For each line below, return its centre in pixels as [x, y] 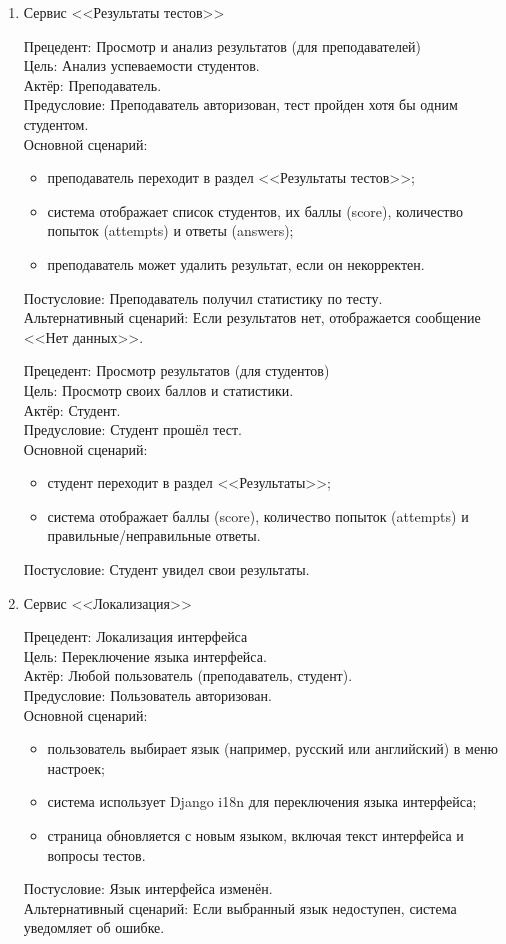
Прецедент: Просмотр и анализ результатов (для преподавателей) [222, 45]
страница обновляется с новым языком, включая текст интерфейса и [255, 835]
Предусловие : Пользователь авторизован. [147, 695]
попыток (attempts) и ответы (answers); [170, 230]
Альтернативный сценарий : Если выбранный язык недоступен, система [240, 907]
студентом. [56, 123]
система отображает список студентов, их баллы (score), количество [255, 210]
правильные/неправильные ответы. [154, 535]
